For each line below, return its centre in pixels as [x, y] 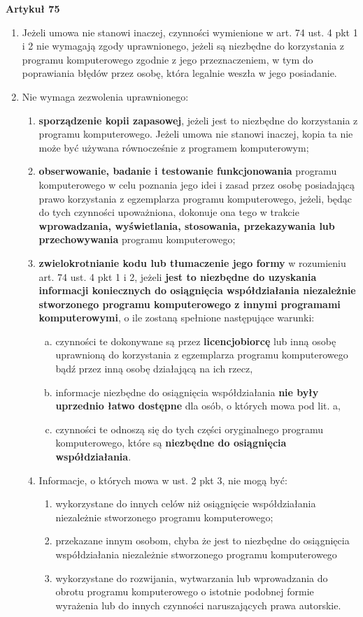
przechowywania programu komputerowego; [137, 239]
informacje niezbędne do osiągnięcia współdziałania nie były [187, 392]
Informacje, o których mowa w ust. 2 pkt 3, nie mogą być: [163, 480]
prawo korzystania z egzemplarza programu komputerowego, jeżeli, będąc [195, 198]
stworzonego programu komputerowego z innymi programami [190, 304]
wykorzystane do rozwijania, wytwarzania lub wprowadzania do [192, 578]
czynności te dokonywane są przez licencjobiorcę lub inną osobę [196, 341]
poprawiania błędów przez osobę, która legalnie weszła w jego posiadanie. [179, 73]
